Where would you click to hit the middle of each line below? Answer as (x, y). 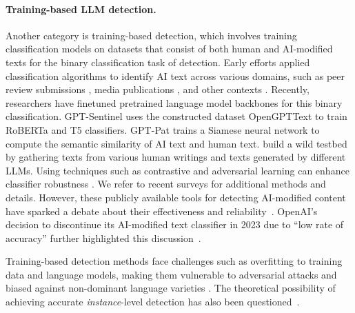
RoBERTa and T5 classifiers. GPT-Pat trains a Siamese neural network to (163, 129)
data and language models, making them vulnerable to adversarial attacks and (171, 274)
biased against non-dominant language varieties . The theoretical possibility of (171, 288)
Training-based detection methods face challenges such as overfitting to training (174, 261)
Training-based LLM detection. (81, 9)
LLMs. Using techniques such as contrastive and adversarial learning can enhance (177, 170)
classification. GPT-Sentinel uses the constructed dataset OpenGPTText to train (176, 116)
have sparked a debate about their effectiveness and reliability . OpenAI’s (162, 211)
